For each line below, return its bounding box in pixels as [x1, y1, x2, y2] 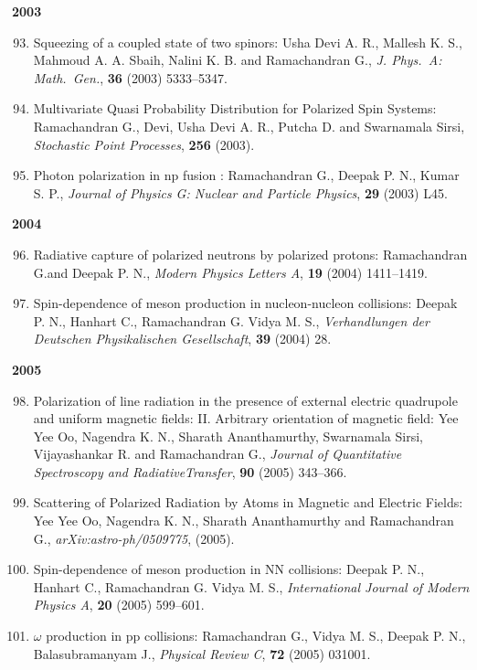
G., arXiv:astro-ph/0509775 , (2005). [33, 528, 235, 548]
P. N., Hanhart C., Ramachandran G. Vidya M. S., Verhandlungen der [33, 311, 429, 330]
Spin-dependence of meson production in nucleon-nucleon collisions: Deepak [33, 293, 458, 313]
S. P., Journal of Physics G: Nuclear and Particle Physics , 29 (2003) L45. [33, 183, 448, 202]
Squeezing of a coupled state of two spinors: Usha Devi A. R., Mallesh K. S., [33, 32, 462, 51]
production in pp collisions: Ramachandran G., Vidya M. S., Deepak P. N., [46, 626, 466, 645]
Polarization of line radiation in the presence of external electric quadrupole [33, 390, 458, 409]
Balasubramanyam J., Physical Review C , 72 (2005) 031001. [33, 643, 371, 663]
